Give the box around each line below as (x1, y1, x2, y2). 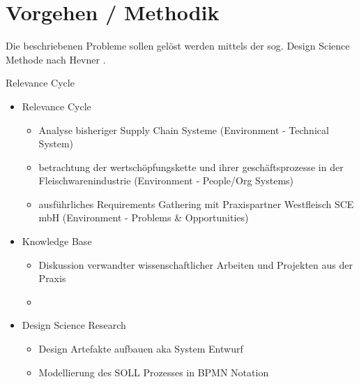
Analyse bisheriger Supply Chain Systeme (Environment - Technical (38, 122, 329, 137)
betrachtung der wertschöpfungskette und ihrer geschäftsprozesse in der (38, 159, 344, 174)
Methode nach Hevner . (6, 52, 106, 66)
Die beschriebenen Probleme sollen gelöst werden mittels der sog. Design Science (6, 38, 350, 53)
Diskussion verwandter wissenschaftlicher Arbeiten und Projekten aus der (38, 257, 353, 272)
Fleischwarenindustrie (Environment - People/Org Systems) (38, 173, 294, 188)
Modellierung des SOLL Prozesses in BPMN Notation (38, 364, 269, 379)
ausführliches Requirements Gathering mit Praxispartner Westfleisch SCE (38, 196, 354, 211)
